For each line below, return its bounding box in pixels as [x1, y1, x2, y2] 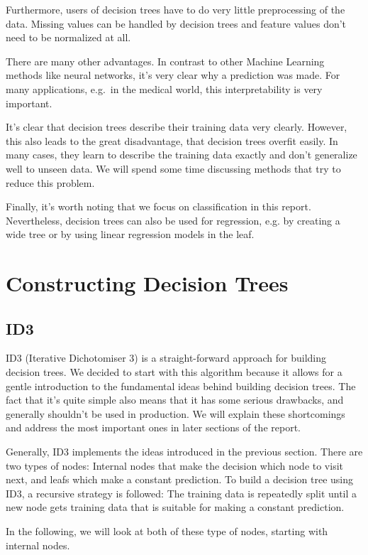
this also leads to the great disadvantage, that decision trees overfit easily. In [6, 133, 338, 148]
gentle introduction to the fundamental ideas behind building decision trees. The [6, 378, 356, 393]
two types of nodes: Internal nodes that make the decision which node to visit [6, 458, 344, 473]
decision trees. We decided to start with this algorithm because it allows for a [6, 365, 342, 379]
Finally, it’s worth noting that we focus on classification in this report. [6, 199, 311, 214]
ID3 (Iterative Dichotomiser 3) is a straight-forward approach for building [6, 350, 327, 365]
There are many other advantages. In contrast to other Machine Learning [6, 53, 325, 68]
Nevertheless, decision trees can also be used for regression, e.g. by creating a [6, 212, 340, 227]
